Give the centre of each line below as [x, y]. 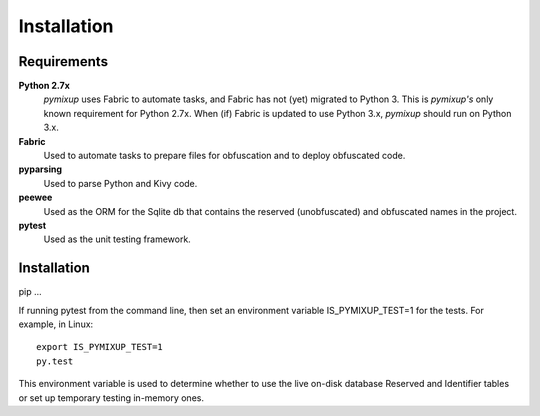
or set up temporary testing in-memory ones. [111, 397]
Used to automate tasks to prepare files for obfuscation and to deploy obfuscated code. [224, 156]
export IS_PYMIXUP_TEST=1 [100, 347]
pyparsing [40, 169]
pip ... [30, 292]
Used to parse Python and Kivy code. [120, 183]
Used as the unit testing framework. [117, 239]
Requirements [63, 61]
